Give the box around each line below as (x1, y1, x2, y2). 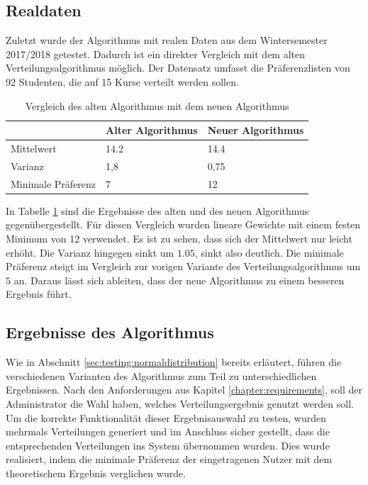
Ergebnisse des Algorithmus (6, 321, 214, 343)
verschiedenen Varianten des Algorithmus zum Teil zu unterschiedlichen (6, 368, 317, 383)
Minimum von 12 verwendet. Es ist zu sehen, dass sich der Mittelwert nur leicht (6, 230, 352, 245)
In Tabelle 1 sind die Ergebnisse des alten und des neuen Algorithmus (6, 203, 309, 218)
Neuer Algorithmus (207, 123, 304, 138)
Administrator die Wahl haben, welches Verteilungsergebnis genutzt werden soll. (6, 396, 354, 411)
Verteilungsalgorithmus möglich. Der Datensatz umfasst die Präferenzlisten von (6, 60, 350, 75)
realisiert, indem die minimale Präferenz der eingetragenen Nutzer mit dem (6, 452, 333, 467)
